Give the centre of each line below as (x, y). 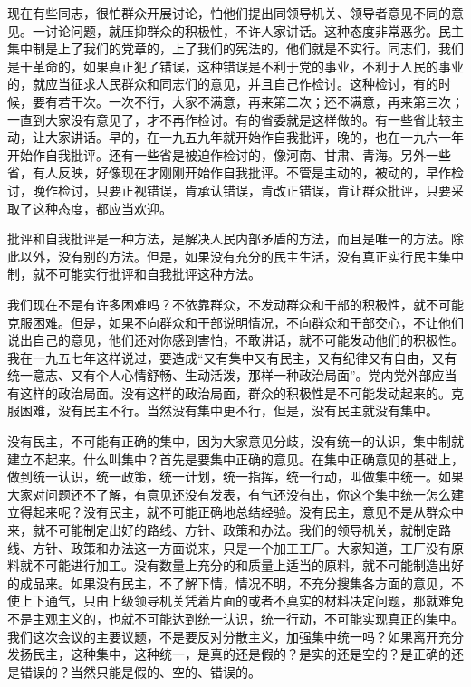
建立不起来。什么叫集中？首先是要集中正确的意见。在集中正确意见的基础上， (235, 458)
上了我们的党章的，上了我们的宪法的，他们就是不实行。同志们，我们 (260, 48)
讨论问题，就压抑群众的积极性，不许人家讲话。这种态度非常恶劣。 (241, 30)
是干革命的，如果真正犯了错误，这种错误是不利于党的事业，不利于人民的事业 (235, 66)
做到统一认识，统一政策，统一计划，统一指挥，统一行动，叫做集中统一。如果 (235, 477)
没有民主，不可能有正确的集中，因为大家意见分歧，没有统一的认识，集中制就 (235, 441)
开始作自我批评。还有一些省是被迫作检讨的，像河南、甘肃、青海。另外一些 (229, 154)
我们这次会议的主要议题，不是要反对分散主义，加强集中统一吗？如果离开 (223, 636)
